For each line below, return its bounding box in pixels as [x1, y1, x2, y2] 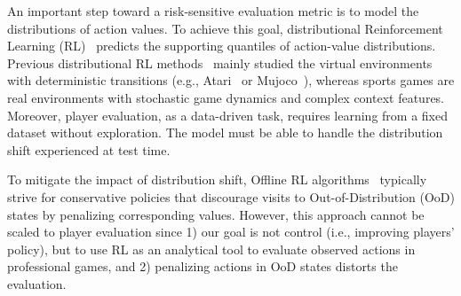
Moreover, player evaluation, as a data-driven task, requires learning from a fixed [7, 105, 449, 124]
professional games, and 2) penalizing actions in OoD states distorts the [7, 257, 398, 276]
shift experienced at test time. [7, 140, 171, 159]
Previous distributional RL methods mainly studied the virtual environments [7, 53, 433, 72]
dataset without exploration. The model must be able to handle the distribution [7, 123, 443, 142]
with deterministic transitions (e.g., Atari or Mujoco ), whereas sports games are [7, 71, 455, 90]
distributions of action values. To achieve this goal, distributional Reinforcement [7, 19, 443, 37]
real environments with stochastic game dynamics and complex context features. [7, 88, 445, 106]
